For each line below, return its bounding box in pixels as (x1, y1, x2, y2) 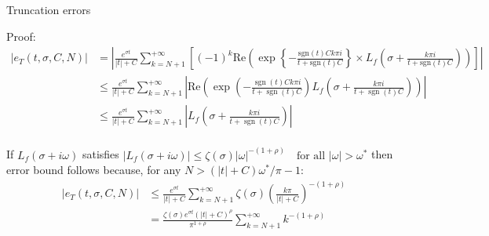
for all (296, 150, 326, 162)
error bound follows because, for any (6, 162, 181, 178)
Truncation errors (6, 2, 91, 17)
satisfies (82, 146, 119, 162)
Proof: (6, 27, 36, 44)
